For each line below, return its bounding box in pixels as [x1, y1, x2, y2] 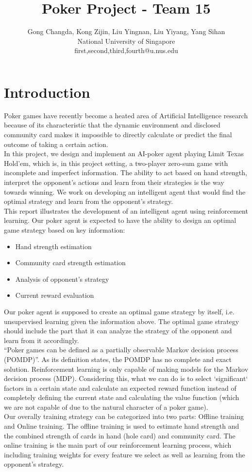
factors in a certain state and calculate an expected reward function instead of [4, 382, 236, 393]
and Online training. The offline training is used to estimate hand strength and [4, 421, 239, 431]
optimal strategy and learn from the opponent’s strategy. [4, 196, 173, 206]
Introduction [4, 82, 90, 102]
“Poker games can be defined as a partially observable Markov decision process [4, 345, 238, 355]
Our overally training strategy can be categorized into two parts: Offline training [4, 411, 244, 421]
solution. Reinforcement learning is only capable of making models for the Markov [4, 363, 249, 374]
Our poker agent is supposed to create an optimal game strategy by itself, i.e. [4, 306, 235, 316]
